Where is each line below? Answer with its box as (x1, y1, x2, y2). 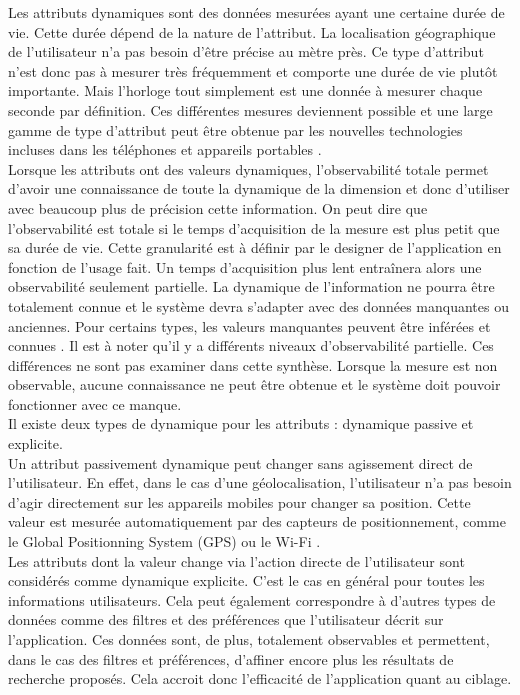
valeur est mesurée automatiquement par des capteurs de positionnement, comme (8, 511, 506, 532)
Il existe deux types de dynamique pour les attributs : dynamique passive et (8, 413, 474, 434)
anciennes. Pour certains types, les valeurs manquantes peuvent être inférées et (8, 315, 491, 336)
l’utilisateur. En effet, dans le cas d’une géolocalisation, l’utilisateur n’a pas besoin (8, 472, 512, 493)
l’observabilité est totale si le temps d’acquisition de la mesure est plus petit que (8, 217, 500, 238)
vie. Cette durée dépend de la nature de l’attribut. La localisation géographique (8, 21, 496, 42)
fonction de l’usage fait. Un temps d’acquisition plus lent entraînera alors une (8, 256, 482, 277)
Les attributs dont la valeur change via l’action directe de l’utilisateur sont (8, 550, 465, 571)
